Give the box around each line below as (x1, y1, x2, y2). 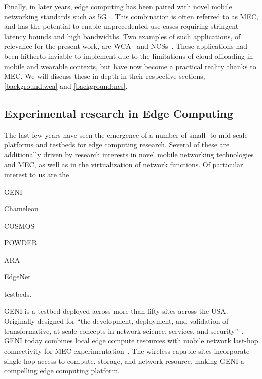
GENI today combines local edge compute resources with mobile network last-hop (4, 335, 258, 346)
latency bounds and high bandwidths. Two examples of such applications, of (4, 30, 241, 41)
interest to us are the (4, 169, 69, 179)
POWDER (4, 237, 37, 248)
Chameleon (4, 203, 39, 214)
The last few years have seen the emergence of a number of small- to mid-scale (4, 129, 248, 140)
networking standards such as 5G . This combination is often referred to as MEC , (4, 11, 258, 21)
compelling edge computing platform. (4, 365, 120, 376)
